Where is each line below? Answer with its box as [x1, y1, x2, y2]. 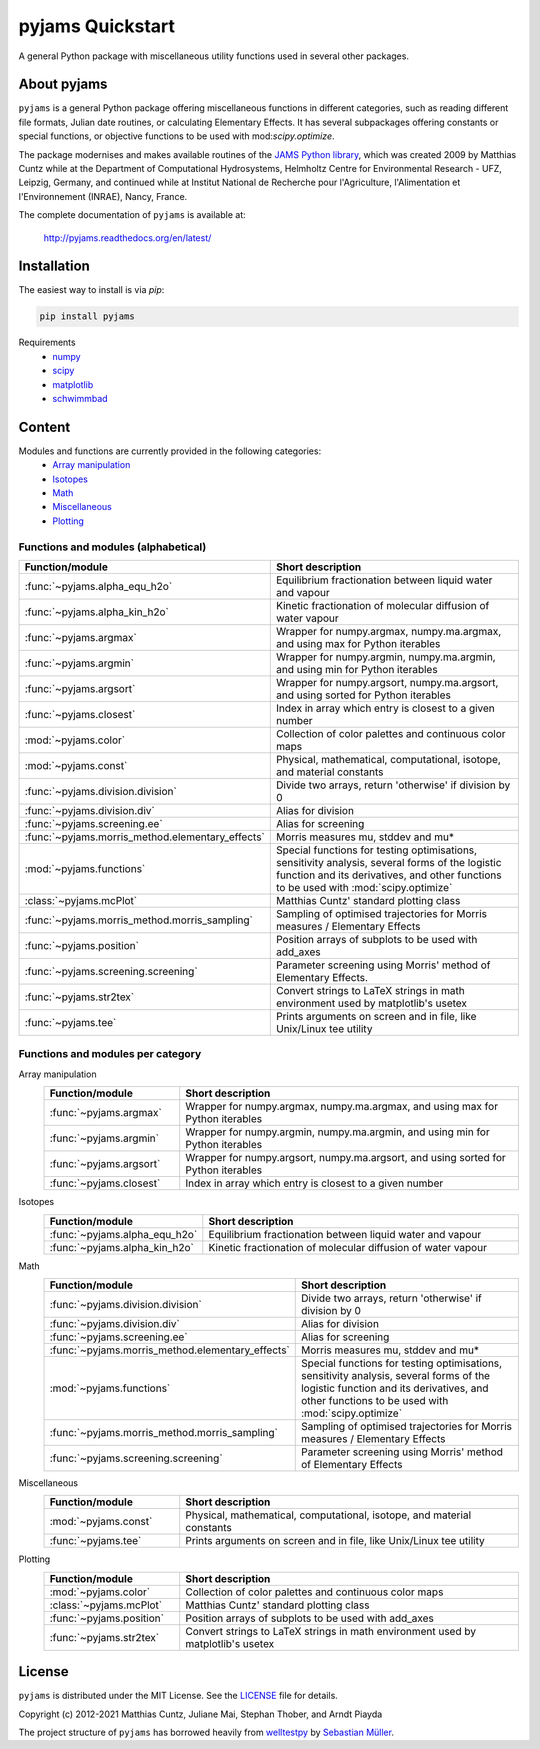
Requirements [18, 336, 76, 349]
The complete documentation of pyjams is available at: [18, 209, 247, 221]
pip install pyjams [39, 311, 135, 322]
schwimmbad [52, 393, 109, 405]
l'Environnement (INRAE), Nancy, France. [18, 190, 188, 202]
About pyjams [18, 76, 108, 93]
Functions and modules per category [18, 1047, 202, 1061]
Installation [18, 258, 90, 275]
